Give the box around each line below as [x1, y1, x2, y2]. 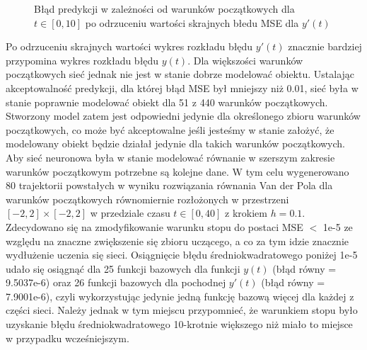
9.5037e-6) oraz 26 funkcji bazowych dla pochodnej [6, 275, 226, 290]
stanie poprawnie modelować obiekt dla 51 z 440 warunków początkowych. [6, 94, 328, 109]
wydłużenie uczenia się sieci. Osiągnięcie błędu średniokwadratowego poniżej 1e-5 [6, 247, 358, 262]
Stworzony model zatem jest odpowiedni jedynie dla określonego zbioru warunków [6, 108, 361, 123]
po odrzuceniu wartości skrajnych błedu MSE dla [85, 15, 299, 30]
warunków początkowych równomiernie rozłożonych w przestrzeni [6, 191, 289, 206]
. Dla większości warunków [187, 52, 303, 67]
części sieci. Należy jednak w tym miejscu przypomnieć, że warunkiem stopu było [6, 303, 358, 317]
